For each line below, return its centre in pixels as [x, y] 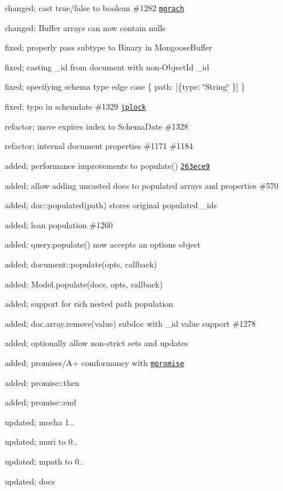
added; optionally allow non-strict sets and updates [96, 343]
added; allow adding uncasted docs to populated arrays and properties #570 [141, 185]
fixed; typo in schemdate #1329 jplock [75, 106]
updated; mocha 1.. [39, 421]
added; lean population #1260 [59, 224]
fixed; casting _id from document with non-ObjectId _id [107, 67]
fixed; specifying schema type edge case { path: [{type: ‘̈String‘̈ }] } [125, 87]
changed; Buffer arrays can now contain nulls [85, 27]
